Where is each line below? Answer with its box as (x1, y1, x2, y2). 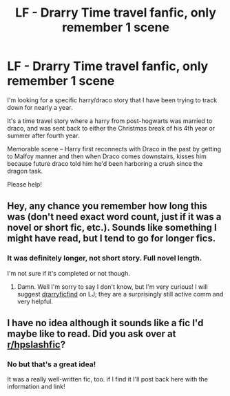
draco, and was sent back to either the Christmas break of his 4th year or (7, 124, 216, 132)
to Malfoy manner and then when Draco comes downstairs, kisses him (7, 152, 207, 160)
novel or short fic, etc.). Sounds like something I (7, 222, 217, 234)
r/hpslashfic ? (7, 339, 66, 350)
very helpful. (17, 297, 54, 305)
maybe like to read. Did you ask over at (7, 328, 176, 340)
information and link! (7, 382, 65, 391)
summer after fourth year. (7, 131, 80, 140)
